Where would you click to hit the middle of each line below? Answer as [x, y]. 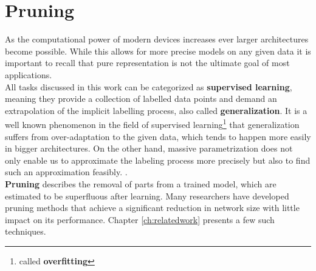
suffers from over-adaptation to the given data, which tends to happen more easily [158, 136]
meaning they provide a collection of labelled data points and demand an [141, 99]
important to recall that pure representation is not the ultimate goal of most [147, 63]
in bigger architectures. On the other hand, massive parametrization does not [149, 148]
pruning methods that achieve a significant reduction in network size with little [152, 208]
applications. [29, 74]
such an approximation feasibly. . [66, 172]
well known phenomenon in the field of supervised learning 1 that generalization [152, 123]
